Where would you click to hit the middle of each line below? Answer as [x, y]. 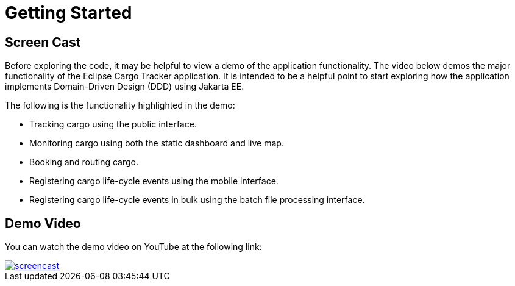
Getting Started [69, 13]
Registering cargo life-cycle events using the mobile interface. [154, 181]
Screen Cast [43, 42]
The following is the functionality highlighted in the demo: [120, 105]
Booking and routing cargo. [84, 162]
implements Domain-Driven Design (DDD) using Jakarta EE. [125, 87]
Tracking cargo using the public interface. [113, 124]
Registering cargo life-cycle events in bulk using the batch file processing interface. [197, 200]
